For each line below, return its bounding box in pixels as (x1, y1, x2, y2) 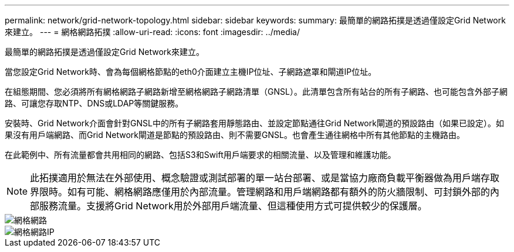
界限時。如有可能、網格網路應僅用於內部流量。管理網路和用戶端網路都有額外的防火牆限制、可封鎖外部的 (30, 186, 491, 198)
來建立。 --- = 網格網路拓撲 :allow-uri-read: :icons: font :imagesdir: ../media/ (5, 27, 300, 37)
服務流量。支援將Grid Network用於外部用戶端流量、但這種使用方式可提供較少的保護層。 (39, 200, 427, 212)
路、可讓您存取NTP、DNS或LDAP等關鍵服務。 (5, 98, 184, 108)
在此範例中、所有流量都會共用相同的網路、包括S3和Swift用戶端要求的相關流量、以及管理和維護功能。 (5, 150, 396, 160)
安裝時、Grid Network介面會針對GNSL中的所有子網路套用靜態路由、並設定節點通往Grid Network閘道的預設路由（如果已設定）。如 (5, 118, 504, 128)
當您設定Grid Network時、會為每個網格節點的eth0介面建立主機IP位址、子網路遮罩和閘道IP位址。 (5, 67, 377, 77)
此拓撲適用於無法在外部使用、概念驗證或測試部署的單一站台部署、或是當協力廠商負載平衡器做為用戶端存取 (30, 172, 500, 184)
